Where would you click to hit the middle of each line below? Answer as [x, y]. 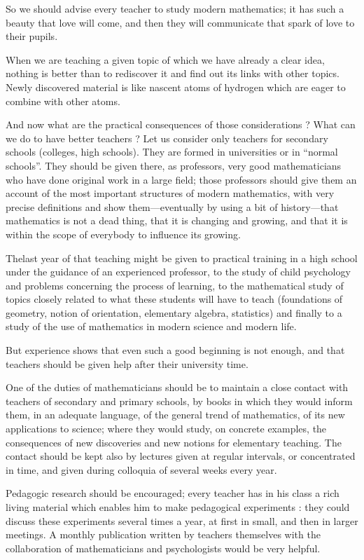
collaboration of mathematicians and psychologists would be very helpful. [163, 548]
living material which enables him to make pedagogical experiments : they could [178, 507]
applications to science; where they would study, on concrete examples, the [166, 429]
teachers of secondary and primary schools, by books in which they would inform [179, 401]
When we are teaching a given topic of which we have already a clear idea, [165, 59]
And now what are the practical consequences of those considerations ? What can [181, 124]
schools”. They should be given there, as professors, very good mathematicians [174, 165]
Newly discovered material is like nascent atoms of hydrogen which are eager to [176, 87]
